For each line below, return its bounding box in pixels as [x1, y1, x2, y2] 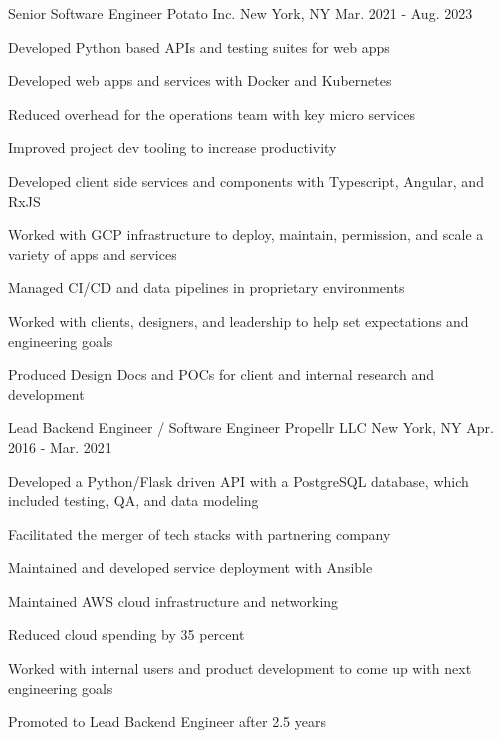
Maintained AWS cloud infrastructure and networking [8, 590, 339, 611]
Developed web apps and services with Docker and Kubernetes [8, 70, 392, 91]
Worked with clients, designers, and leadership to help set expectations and [8, 310, 469, 331]
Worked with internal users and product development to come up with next [8, 658, 472, 679]
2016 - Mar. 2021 [8, 436, 112, 457]
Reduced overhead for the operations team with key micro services [8, 103, 415, 124]
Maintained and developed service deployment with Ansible [8, 557, 373, 578]
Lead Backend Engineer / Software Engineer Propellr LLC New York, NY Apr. [8, 417, 494, 438]
